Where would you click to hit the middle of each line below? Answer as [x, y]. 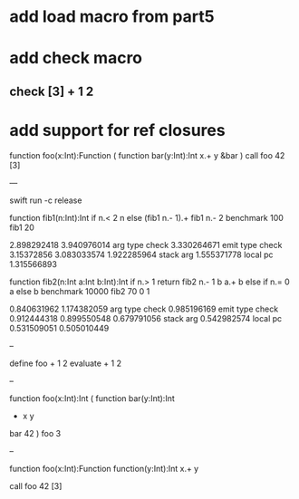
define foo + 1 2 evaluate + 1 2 [66, 363]
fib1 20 [22, 227]
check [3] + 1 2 [52, 91]
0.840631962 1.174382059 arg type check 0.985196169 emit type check [144, 309]
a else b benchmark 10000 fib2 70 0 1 [80, 291]
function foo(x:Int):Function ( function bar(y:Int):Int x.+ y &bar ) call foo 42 [147, 155]
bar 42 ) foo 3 [35, 433]
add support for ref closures [117, 130]
